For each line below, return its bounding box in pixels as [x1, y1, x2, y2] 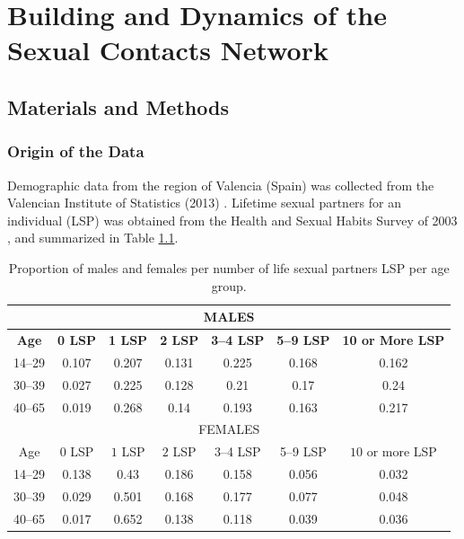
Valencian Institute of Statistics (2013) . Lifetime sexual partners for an [7, 193, 401, 212]
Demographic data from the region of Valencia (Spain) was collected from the [7, 175, 434, 194]
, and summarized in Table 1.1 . [7, 228, 179, 247]
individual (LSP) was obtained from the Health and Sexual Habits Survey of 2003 [7, 210, 458, 229]
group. [211, 276, 247, 295]
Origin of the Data [7, 140, 144, 163]
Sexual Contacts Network [7, 31, 328, 68]
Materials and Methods [7, 93, 229, 120]
